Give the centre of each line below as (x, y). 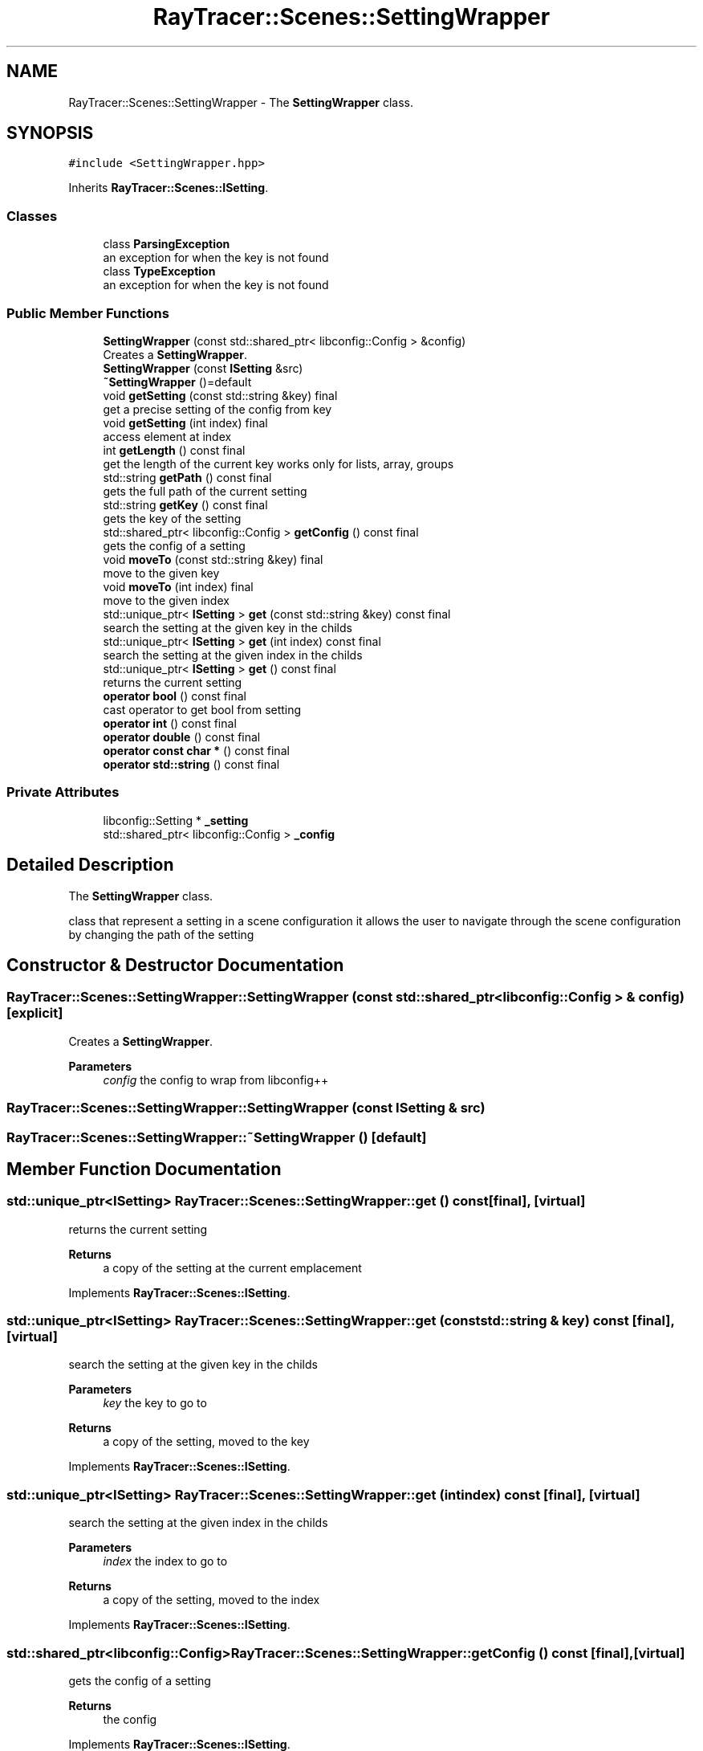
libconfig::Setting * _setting (176, 820)
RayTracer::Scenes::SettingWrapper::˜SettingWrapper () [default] (217, 1137)
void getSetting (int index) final (185, 422)
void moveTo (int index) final (178, 586)
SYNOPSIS (50, 133)
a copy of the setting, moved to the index (211, 1600)
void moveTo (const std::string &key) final (213, 559)
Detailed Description (90, 865)
